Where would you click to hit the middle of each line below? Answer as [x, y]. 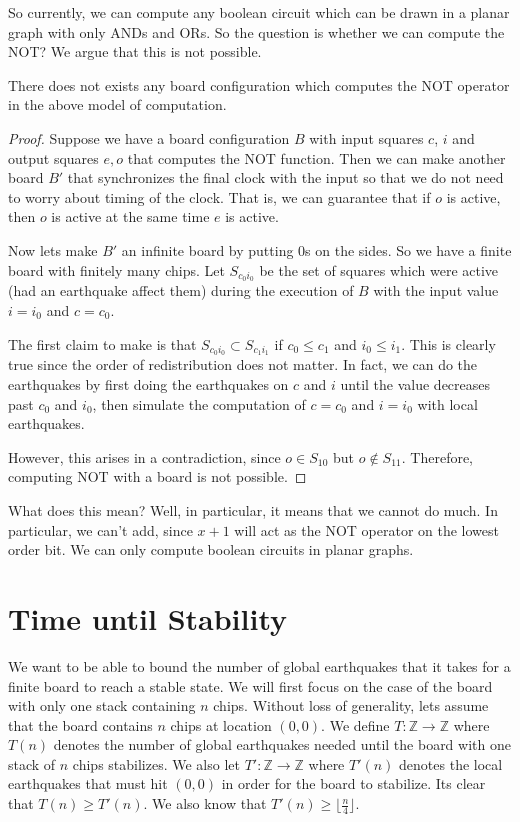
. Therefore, [437, 456]
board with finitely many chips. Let [116, 269]
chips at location [221, 724]
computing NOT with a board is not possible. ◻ [157, 476]
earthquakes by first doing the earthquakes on [148, 384]
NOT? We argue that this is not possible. [135, 51]
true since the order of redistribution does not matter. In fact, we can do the [243, 364]
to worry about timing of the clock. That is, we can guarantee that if [219, 196]
